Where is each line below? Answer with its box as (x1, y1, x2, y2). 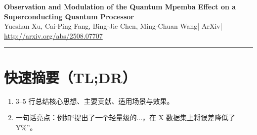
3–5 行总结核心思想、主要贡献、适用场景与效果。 (15, 95, 174, 106)
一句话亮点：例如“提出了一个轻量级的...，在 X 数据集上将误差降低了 (15, 112, 235, 123)
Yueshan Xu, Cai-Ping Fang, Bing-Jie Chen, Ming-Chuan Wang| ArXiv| (4, 21, 222, 31)
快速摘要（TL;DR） (4, 67, 136, 87)
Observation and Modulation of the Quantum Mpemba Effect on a (4, 1, 236, 11)
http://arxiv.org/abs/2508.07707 (4, 30, 103, 41)
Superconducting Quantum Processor (4, 11, 134, 21)
